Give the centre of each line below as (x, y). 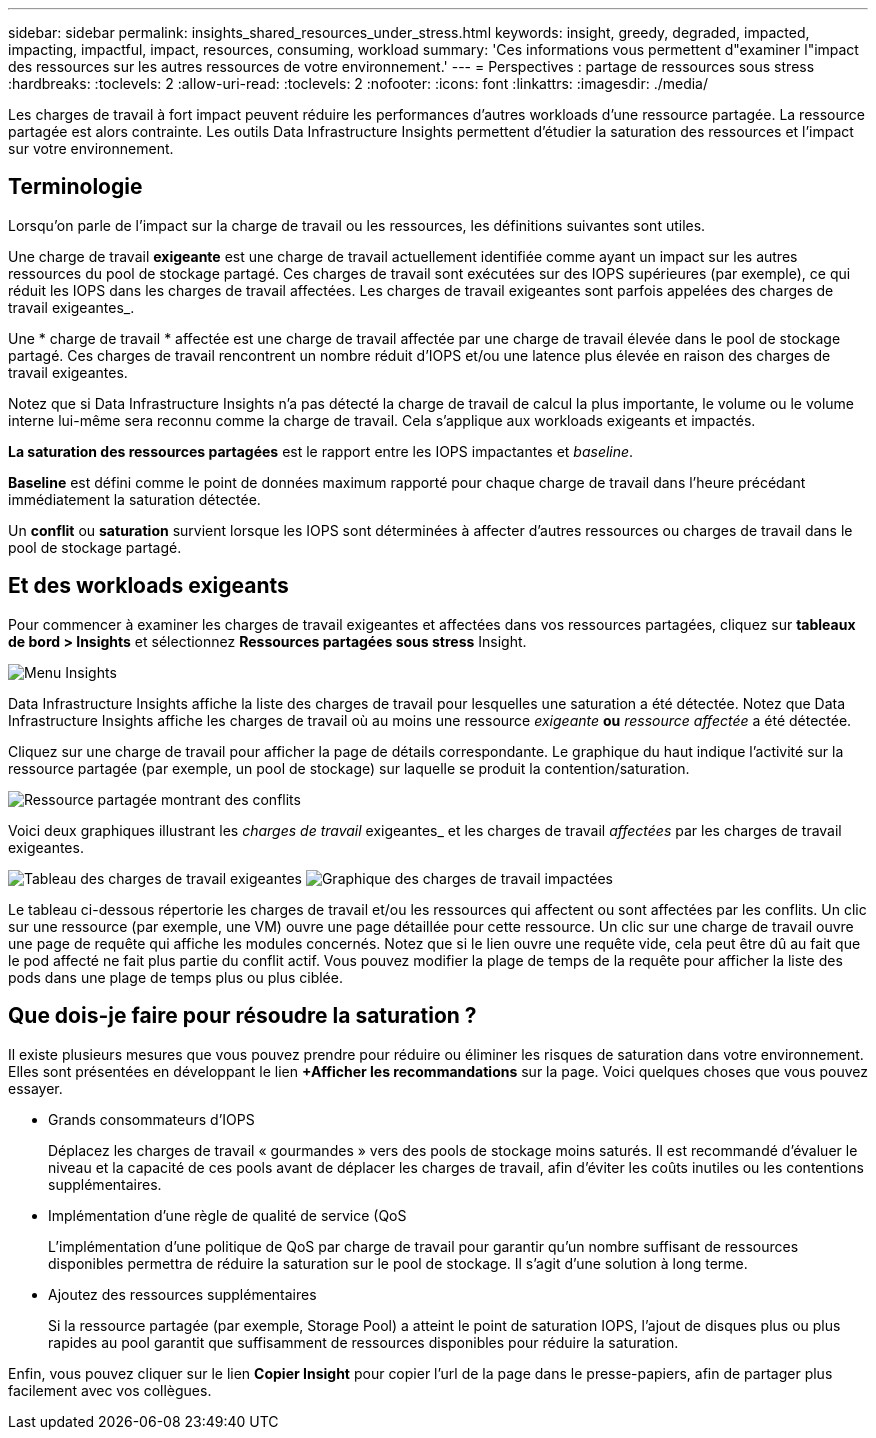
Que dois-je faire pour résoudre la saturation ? (242, 1016)
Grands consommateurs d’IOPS (151, 1119)
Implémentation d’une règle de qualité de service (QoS (227, 1215)
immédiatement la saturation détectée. (134, 499)
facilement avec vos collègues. (110, 1390)
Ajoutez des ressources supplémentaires (182, 1294)
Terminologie (75, 187)
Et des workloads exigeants (148, 586)
